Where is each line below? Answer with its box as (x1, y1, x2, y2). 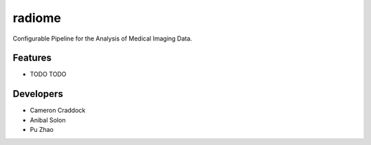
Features (12, 52, 52, 64)
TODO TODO (30, 70, 67, 78)
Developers (12, 88, 63, 100)
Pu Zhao (30, 126, 54, 134)
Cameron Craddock (30, 107, 86, 115)
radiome (12, 10, 61, 25)
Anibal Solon (30, 115, 66, 124)
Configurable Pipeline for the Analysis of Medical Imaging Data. (12, 34, 192, 43)
